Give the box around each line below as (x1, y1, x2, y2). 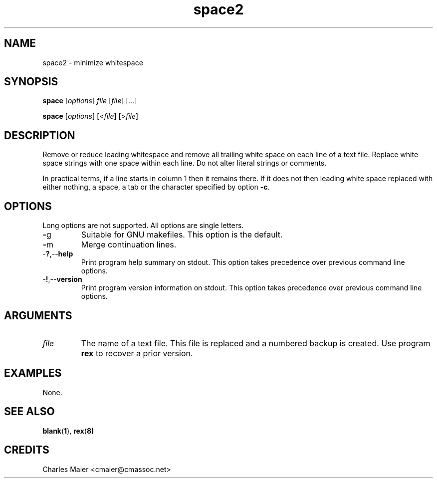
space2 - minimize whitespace (42, 58, 143, 67)
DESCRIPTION (4, 129, 75, 142)
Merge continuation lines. (81, 240, 177, 250)
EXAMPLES (4, 367, 62, 380)
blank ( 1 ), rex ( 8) (42, 426, 94, 435)
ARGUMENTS (4, 309, 72, 322)
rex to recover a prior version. (81, 348, 193, 358)
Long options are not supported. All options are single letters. (42, 221, 244, 230)
